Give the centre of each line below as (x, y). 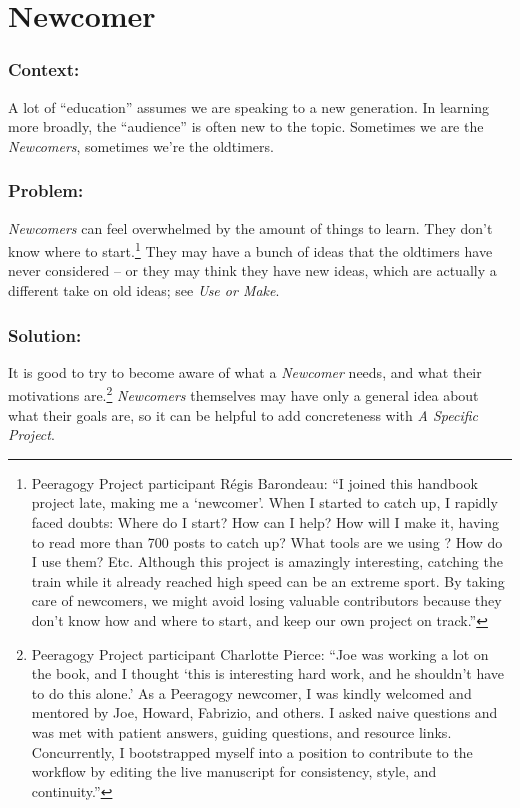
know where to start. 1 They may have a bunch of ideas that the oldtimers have (250, 249)
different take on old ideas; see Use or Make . (144, 290)
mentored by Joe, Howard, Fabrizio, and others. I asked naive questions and (264, 712)
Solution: (45, 334)
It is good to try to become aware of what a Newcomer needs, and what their (245, 371)
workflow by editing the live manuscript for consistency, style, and (234, 771)
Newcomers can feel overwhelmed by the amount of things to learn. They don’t (250, 227)
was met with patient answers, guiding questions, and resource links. (241, 732)
